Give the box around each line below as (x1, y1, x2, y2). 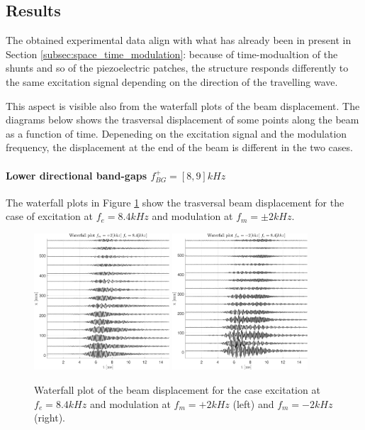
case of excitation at (6, 209, 93, 224)
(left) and (232, 396, 274, 411)
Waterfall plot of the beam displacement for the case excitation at (34, 382, 320, 397)
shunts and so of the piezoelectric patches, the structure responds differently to (6, 60, 349, 75)
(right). (34, 410, 66, 425)
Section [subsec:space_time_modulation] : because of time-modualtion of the (6, 46, 338, 61)
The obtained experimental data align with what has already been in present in (6, 33, 352, 48)
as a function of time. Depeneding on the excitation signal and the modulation (6, 126, 347, 140)
